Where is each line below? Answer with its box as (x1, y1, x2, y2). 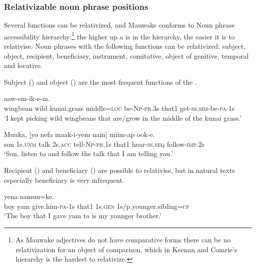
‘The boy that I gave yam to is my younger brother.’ (4, 210, 161, 221)
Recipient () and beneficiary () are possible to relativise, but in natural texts (4, 165, 235, 175)
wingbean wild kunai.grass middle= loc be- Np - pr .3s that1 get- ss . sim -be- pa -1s (4, 103, 235, 113)
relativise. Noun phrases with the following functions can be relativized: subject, (4, 41, 246, 51)
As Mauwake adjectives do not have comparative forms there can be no (15, 234, 231, 244)
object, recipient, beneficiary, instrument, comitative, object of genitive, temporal (4, 50, 249, 61)
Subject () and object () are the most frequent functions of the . (4, 76, 197, 87)
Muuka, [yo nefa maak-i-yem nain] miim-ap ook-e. (4, 129, 155, 139)
